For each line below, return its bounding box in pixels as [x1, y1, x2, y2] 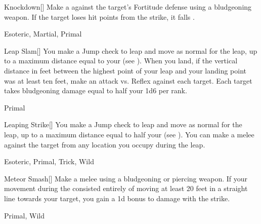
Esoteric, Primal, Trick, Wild [4, 156, 94, 167]
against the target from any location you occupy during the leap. [4, 139, 205, 150]
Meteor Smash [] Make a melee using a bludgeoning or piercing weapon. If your [4, 173, 247, 183]
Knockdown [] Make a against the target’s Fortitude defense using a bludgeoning [4, 2, 252, 12]
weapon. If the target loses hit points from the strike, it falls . [4, 11, 195, 22]
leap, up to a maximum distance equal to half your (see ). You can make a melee [4, 129, 254, 139]
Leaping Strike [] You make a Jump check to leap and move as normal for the [4, 119, 242, 130]
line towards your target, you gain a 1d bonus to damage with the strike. [4, 193, 230, 203]
